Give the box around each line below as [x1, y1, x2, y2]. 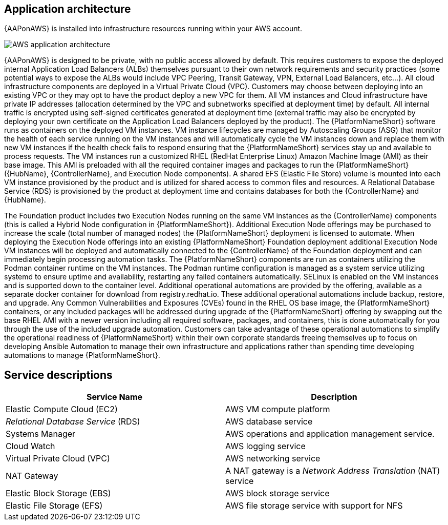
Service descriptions [4, 368, 113, 381]
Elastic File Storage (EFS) [6, 500, 103, 511]
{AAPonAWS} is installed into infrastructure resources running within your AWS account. [4, 24, 303, 33]
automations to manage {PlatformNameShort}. [4, 351, 160, 360]
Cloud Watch [6, 441, 55, 452]
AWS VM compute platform [225, 404, 330, 415]
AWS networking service [225, 453, 321, 464]
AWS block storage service [225, 488, 330, 499]
